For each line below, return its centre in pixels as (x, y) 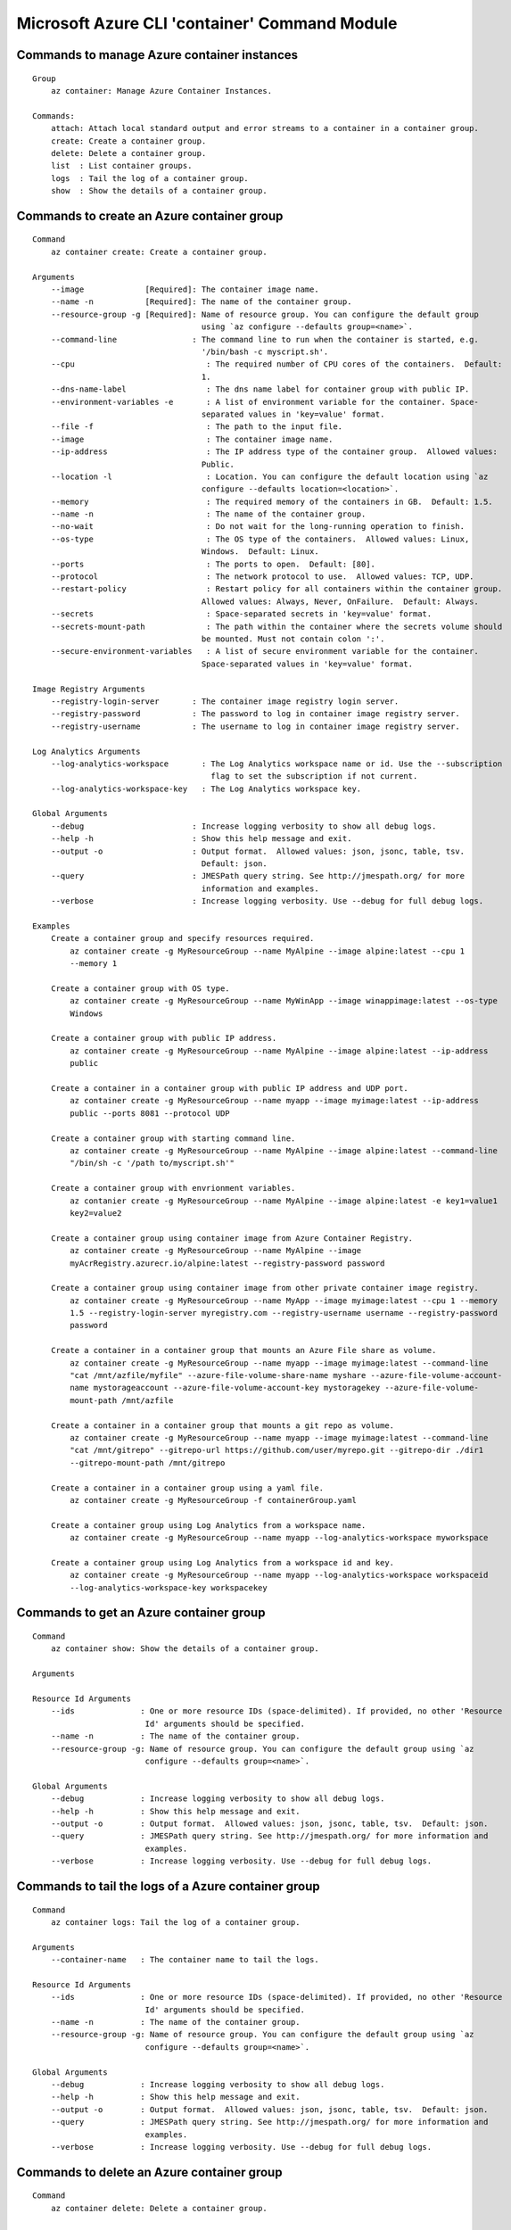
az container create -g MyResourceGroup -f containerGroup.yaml (213, 1500)
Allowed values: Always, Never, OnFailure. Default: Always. (340, 601)
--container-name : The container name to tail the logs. (185, 1960)
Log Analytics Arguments (87, 751)
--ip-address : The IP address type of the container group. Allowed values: (274, 452)
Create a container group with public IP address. (164, 1038)
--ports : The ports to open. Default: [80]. (213, 564)
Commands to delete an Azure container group (149, 2172)
